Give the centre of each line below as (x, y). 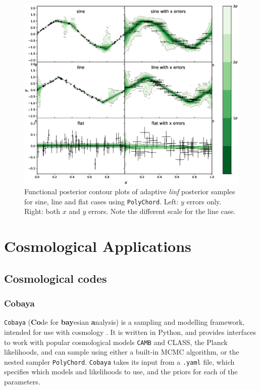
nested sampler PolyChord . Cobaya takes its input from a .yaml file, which (119, 361)
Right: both (42, 211)
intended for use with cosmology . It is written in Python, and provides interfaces (130, 332)
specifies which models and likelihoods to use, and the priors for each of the (121, 372)
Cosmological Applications (98, 246)
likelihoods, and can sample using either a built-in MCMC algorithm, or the (122, 352)
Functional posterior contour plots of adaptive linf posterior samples (130, 191)
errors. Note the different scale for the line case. (162, 211)
